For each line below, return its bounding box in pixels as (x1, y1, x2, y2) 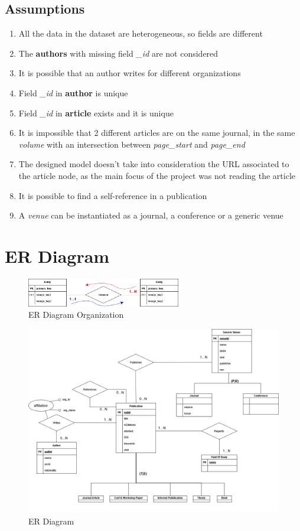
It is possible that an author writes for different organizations (18, 67, 241, 79)
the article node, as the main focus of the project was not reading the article (18, 169, 295, 181)
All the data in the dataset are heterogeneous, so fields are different (18, 27, 263, 40)
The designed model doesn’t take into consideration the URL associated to (18, 158, 289, 170)
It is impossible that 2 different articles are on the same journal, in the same (18, 126, 295, 139)
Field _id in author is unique (18, 86, 128, 99)
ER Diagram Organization (28, 308, 124, 321)
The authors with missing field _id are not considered (18, 47, 219, 59)
